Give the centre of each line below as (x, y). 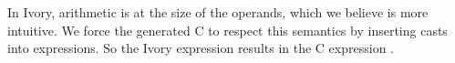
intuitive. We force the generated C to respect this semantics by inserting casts (227, 30)
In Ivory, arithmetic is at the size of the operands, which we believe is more (218, 12)
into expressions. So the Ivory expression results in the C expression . (201, 48)
